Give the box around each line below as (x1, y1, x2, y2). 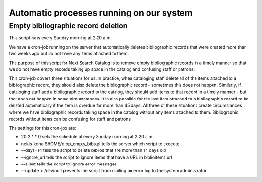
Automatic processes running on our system (9, 7, 193, 18)
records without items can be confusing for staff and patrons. (9, 116, 132, 122)
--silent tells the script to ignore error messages (21, 161, 117, 167)
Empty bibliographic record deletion (9, 21, 128, 30)
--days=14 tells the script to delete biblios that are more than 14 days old (21, 148, 166, 153)
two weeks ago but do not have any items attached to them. (9, 51, 129, 57)
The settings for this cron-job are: (9, 125, 77, 131)
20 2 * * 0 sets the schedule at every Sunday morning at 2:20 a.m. (21, 134, 154, 140)
